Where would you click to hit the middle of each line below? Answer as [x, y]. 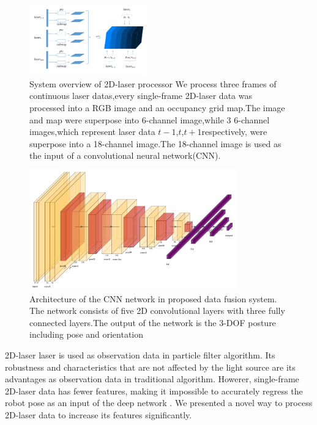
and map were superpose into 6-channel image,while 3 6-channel [150, 119]
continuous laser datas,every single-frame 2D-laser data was [141, 96]
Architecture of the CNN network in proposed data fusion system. [153, 298]
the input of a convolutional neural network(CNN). [125, 155]
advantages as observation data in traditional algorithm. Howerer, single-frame [152, 379]
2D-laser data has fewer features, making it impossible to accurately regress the [154, 390]
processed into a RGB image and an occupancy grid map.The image [157, 107]
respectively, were [234, 132]
